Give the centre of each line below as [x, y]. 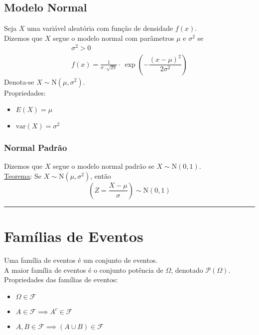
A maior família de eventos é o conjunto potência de [84, 270]
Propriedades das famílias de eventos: [61, 279]
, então [101, 175]
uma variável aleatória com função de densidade [100, 28]
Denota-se [19, 81]
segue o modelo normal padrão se [104, 166]
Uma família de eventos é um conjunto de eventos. [81, 260]
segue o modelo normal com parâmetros [114, 38]
